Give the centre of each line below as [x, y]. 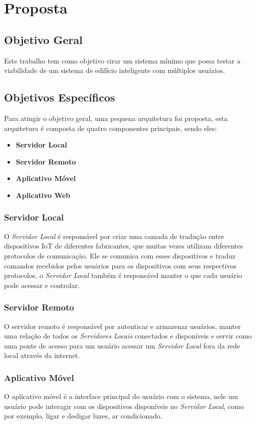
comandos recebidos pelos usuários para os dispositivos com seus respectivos [120, 265]
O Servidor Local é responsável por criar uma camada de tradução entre [114, 236]
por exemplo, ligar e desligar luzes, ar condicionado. [83, 416]
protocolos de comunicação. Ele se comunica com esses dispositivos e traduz [120, 255]
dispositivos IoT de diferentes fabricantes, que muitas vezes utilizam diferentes [124, 246]
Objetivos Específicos [60, 97]
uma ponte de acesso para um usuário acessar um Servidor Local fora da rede [122, 345]
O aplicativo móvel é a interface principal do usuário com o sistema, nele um [121, 396]
